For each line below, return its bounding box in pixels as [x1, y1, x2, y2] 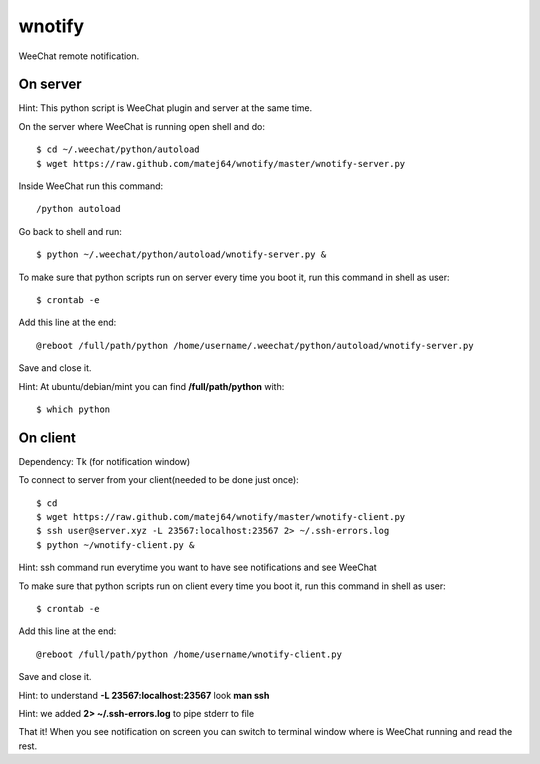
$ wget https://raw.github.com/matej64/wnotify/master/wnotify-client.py [36, 511, 406, 522]
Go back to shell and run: [18, 225, 122, 237]
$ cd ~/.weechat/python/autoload [36, 144, 200, 155]
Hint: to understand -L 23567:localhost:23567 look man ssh [18, 689, 270, 701]
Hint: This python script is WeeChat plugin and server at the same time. [18, 102, 313, 114]
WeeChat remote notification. [18, 50, 140, 62]
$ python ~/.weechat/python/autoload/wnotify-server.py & [36, 249, 327, 260]
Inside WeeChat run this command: [18, 180, 164, 192]
